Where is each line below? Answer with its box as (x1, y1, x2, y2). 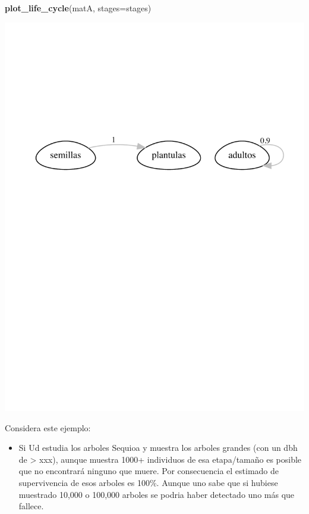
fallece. (18, 500, 44, 512)
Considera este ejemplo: (5, 421, 91, 434)
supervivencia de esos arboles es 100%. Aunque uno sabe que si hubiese (18, 476, 278, 489)
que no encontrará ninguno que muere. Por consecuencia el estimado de (18, 465, 279, 477)
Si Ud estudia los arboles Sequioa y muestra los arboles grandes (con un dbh (18, 441, 298, 454)
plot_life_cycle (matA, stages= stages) (5, 2, 152, 14)
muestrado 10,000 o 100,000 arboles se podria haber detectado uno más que (18, 488, 295, 500)
